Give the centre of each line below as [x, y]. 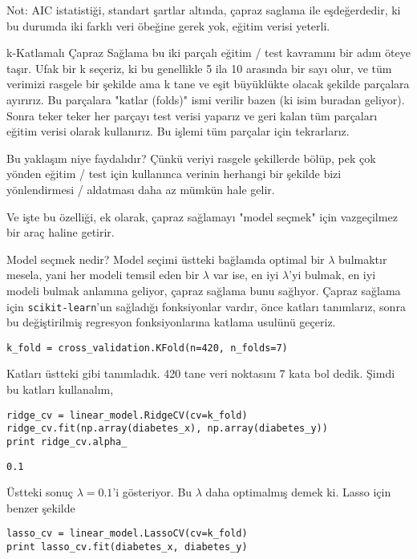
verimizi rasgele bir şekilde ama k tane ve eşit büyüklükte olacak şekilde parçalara [208, 84]
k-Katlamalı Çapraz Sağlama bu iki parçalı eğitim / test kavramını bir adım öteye [208, 53]
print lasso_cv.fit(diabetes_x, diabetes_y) [127, 547]
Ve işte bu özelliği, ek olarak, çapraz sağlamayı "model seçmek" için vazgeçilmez [202, 216]
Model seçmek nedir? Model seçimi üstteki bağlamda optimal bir [166, 259]
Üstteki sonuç [40, 492]
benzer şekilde [41, 507]
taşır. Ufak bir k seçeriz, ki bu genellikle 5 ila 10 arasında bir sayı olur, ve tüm [199, 68]
